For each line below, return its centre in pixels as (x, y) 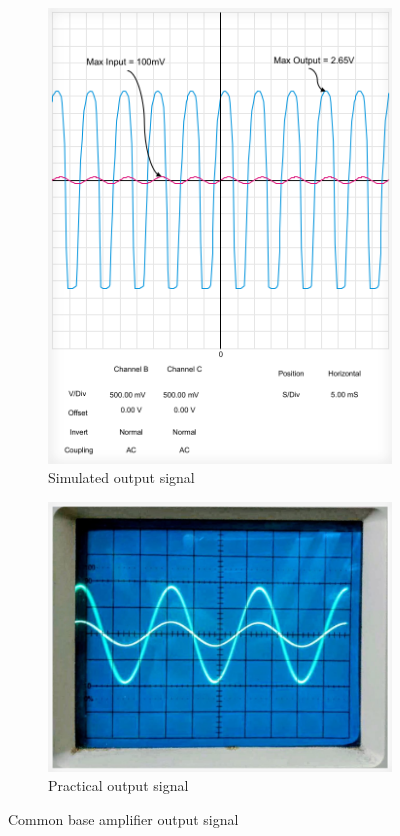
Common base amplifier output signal (123, 818)
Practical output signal (118, 785)
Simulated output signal (121, 477)
